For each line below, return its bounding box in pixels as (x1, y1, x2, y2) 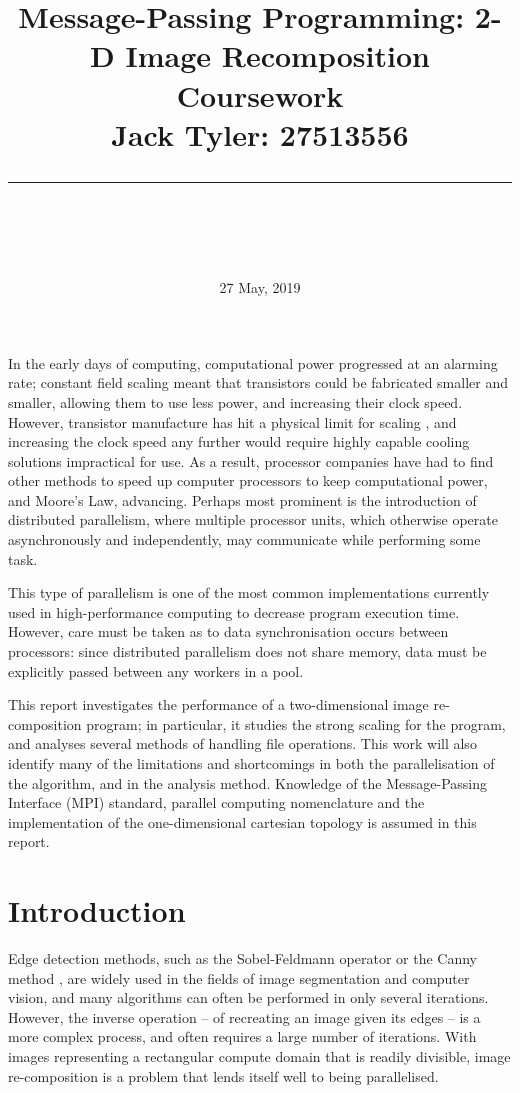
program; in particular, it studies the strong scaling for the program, (86, 713, 506, 734)
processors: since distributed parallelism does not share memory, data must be (8, 641, 487, 662)
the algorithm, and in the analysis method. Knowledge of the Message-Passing (8, 772, 488, 793)
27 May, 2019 (219, 277, 301, 298)
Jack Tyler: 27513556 (111, 113, 409, 154)
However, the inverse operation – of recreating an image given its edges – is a (8, 1006, 481, 1027)
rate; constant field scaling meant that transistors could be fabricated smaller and (8, 372, 508, 393)
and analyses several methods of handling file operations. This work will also (8, 733, 477, 754)
